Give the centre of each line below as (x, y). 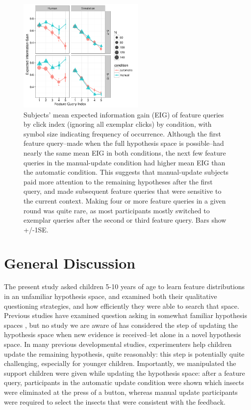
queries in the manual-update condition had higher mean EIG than (125, 162)
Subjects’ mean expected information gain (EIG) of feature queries (124, 114)
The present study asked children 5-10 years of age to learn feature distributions (125, 286)
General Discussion (70, 263)
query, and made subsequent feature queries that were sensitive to (123, 191)
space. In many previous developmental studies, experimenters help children (118, 344)
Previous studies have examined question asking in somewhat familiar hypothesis (125, 315)
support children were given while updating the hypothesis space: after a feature (125, 373)
